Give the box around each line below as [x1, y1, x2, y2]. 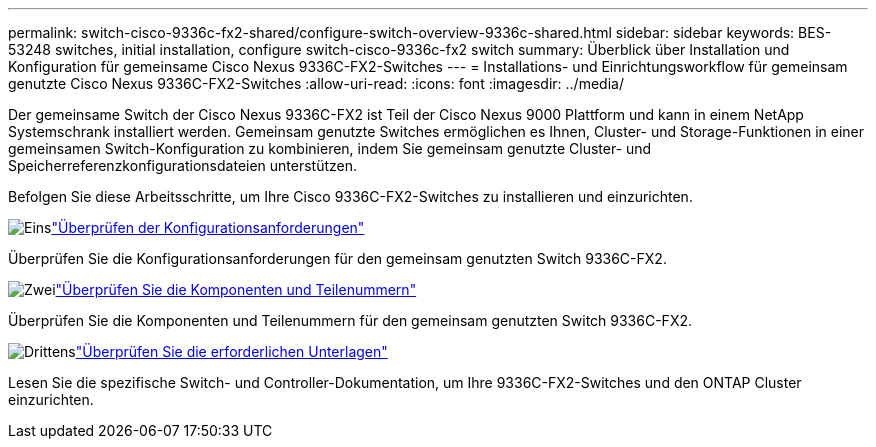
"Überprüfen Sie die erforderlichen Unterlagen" [75, 343, 388, 360]
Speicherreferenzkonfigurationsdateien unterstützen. [8, 157, 358, 174]
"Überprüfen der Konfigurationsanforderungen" [51, 219, 365, 236]
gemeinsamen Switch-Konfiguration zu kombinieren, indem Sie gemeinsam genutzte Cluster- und [8, 140, 652, 157]
